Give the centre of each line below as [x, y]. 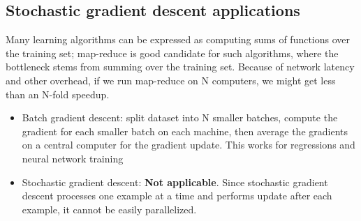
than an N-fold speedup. [58, 94]
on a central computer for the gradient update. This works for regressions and [189, 145]
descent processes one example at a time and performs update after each [177, 196]
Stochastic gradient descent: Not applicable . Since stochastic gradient [175, 182]
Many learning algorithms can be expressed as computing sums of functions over [178, 39]
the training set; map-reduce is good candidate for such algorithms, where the [172, 53]
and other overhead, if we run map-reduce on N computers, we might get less [171, 80]
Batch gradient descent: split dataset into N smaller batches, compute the [180, 117]
